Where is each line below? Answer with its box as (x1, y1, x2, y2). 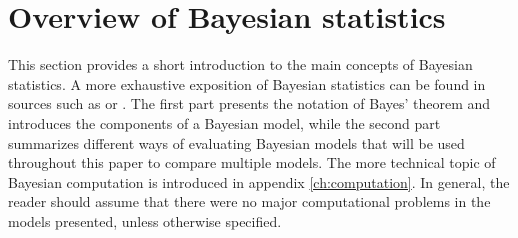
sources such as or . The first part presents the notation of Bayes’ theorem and (8, 93, 491, 114)
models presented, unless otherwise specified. (8, 210, 282, 231)
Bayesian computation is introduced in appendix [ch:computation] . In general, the (8, 171, 510, 192)
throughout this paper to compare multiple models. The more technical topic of (8, 152, 496, 173)
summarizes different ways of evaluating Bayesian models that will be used (8, 132, 465, 153)
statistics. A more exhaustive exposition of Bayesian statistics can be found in (8, 73, 486, 94)
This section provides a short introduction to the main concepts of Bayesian (8, 54, 473, 75)
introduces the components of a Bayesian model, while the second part (8, 112, 441, 133)
